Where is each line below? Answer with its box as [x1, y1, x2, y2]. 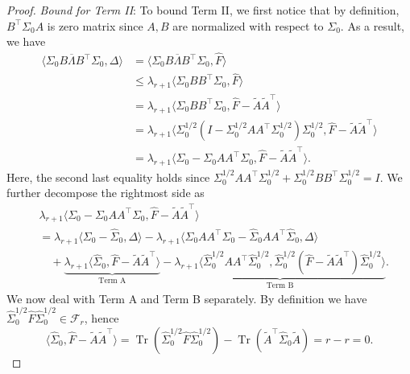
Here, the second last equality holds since [6, 168, 210, 185]
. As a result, [340, 17, 404, 34]
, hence [84, 310, 119, 327]
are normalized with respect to [172, 17, 324, 34]
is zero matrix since [47, 17, 143, 34]
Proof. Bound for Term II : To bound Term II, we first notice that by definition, [6, 2, 400, 18]
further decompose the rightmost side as [6, 184, 205, 201]
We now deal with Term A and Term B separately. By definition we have [6, 290, 367, 306]
